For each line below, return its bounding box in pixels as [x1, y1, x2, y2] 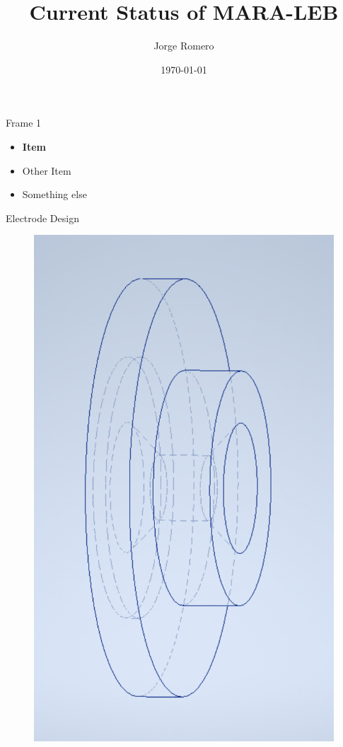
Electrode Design [6, 210, 79, 225]
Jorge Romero [153, 38, 214, 53]
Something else [22, 187, 87, 202]
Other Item [22, 163, 71, 178]
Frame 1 [6, 115, 42, 130]
